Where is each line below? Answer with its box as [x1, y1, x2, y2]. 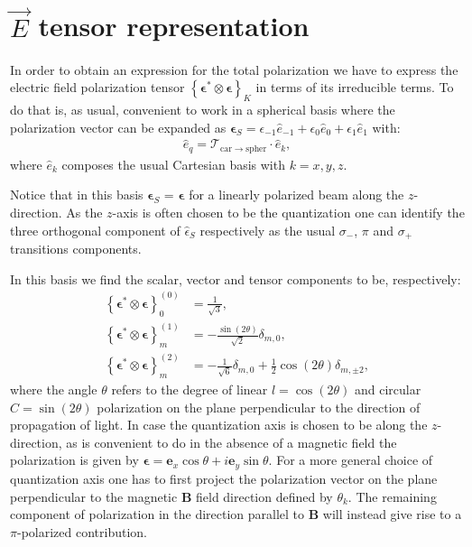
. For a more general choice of [268, 450, 433, 469]
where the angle [10, 380, 97, 399]
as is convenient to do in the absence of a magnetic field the [66, 432, 397, 451]
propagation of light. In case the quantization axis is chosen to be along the [10, 415, 428, 434]
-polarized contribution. [16, 522, 147, 541]
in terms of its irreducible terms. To [255, 78, 454, 97]
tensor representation [38, 7, 310, 44]
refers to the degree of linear [111, 380, 268, 399]
